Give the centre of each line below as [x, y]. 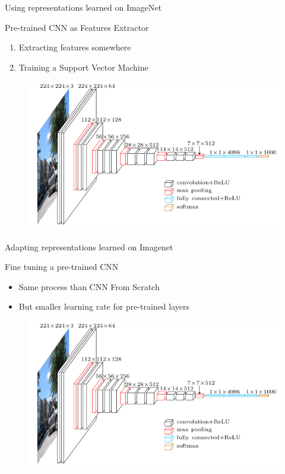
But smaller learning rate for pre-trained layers [104, 306]
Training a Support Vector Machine [83, 67]
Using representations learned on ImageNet [83, 7]
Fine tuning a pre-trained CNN [62, 267]
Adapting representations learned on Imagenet [89, 246]
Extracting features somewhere [75, 47]
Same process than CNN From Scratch [89, 286]
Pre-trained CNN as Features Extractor [77, 27]
